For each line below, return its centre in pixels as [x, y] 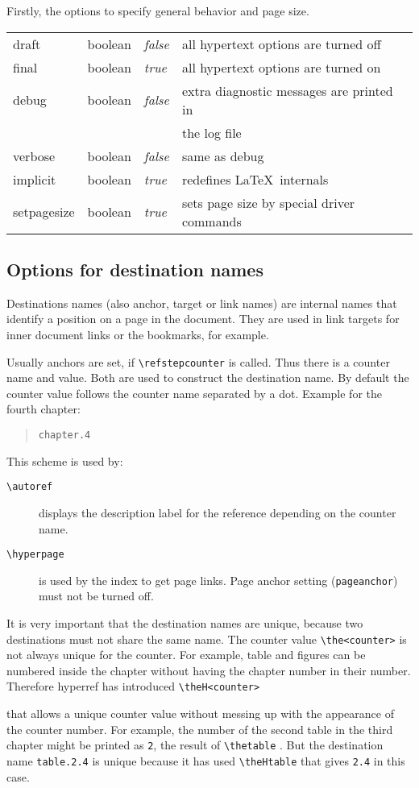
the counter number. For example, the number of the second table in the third [200, 729]
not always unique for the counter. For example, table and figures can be [186, 655]
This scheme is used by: [65, 460]
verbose [34, 156]
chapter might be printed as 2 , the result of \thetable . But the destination [195, 745]
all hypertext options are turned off [281, 44]
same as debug [223, 156]
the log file [212, 132]
